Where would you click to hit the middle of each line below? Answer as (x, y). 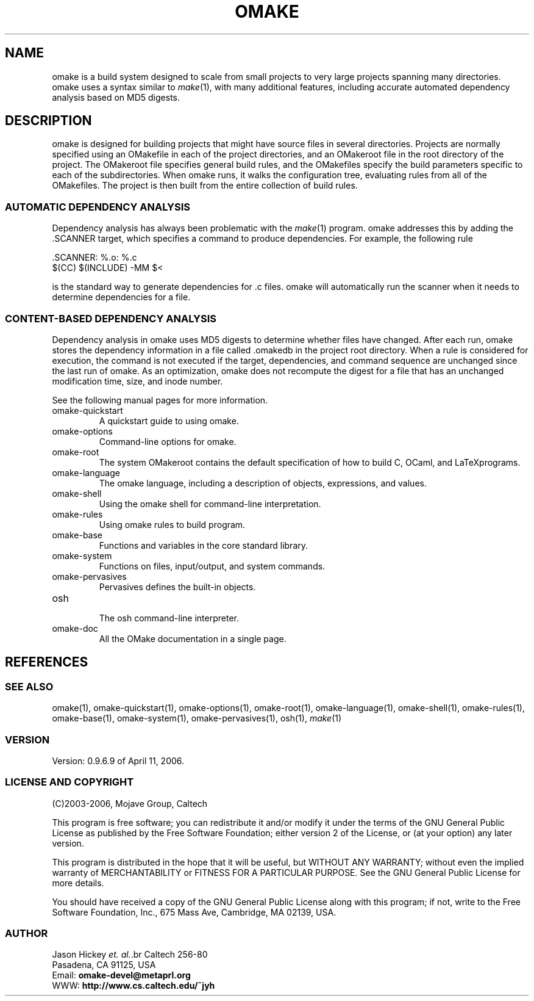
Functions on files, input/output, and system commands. (212, 566)
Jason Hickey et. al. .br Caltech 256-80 (130, 955)
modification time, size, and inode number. (137, 381)
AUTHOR (27, 934)
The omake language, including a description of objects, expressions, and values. (263, 483)
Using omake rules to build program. (172, 524)
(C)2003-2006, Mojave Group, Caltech (130, 803)
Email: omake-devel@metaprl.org (121, 975)
